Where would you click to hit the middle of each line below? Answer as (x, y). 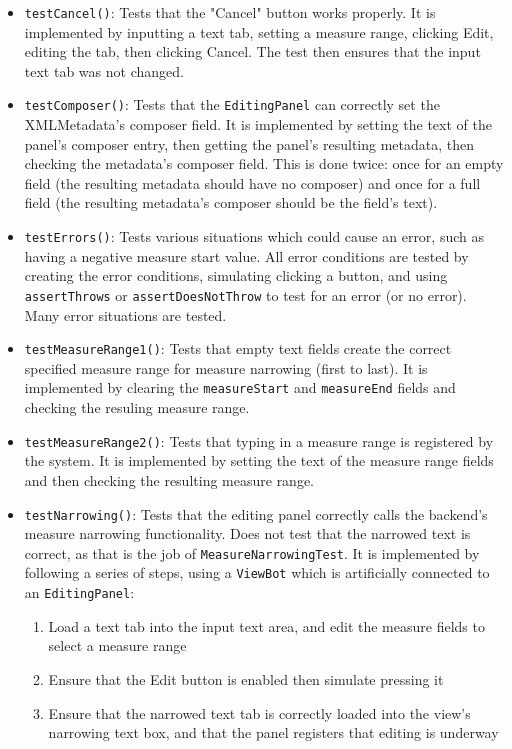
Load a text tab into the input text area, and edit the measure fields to (266, 625)
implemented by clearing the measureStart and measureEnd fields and (240, 387)
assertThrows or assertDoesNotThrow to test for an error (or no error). (245, 294)
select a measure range (117, 645)
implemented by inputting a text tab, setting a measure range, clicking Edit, (259, 31)
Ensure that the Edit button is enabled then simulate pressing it (246, 678)
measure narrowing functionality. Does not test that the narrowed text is (247, 533)
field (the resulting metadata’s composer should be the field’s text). (231, 202)
